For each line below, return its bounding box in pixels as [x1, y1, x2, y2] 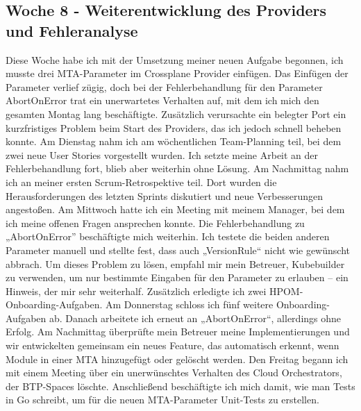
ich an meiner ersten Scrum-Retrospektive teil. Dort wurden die [6, 174, 277, 189]
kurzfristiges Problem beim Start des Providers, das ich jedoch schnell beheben [6, 120, 342, 135]
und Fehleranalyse [6, 19, 138, 41]
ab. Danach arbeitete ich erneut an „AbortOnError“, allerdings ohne [49, 310, 342, 325]
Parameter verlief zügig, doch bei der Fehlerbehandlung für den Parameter [6, 79, 323, 94]
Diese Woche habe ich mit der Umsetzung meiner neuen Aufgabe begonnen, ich [6, 52, 344, 67]
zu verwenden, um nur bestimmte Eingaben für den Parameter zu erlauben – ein [6, 270, 349, 285]
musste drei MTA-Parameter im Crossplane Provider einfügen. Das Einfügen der [6, 66, 349, 81]
